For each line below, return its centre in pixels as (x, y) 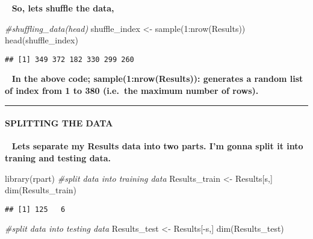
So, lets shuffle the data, (63, 8)
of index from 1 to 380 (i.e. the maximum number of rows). (132, 91)
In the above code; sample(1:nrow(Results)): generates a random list (157, 79)
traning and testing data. (58, 158)
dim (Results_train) (41, 190)
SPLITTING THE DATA (59, 123)
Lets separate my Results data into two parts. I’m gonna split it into (157, 146)
